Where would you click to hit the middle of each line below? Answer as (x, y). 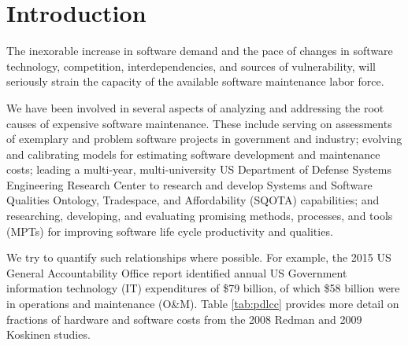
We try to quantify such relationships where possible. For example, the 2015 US (199, 257)
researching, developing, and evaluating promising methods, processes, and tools (200, 216)
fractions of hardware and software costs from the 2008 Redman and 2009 (184, 319)
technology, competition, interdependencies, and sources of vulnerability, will (191, 66)
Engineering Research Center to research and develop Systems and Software (189, 184)
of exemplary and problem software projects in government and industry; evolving (204, 139)
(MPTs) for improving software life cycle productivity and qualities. (170, 231)
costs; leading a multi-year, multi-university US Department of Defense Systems (199, 169)
